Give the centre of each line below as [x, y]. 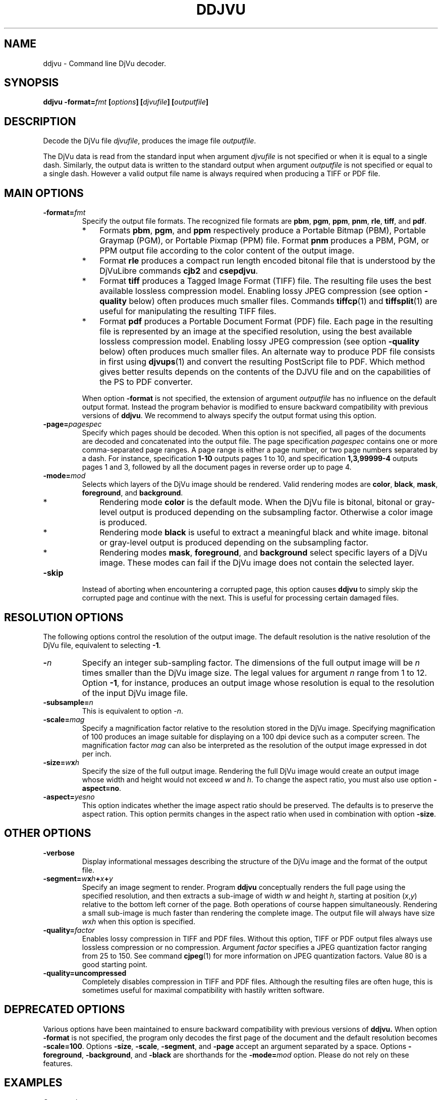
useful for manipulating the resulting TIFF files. [188, 311]
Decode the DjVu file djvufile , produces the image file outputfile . [150, 141]
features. [58, 1063]
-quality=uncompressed [85, 973]
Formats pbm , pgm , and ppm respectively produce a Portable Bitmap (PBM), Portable [263, 231]
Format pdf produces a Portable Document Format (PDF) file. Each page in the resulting [266, 321]
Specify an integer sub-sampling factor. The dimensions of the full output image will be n [251, 662]
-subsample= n [68, 702]
